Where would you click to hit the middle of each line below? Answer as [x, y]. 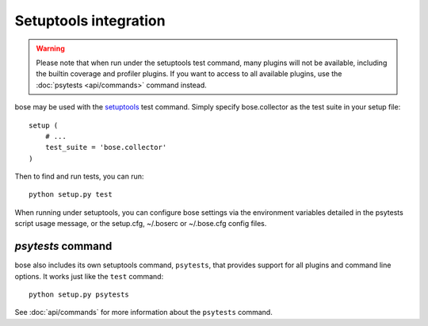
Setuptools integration [90, 21]
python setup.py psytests [79, 294]
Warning [50, 48]
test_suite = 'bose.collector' [106, 148]
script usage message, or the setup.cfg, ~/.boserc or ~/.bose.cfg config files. [141, 224]
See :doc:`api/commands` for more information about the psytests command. [143, 313]
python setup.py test [71, 195]
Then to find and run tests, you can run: [79, 176]
